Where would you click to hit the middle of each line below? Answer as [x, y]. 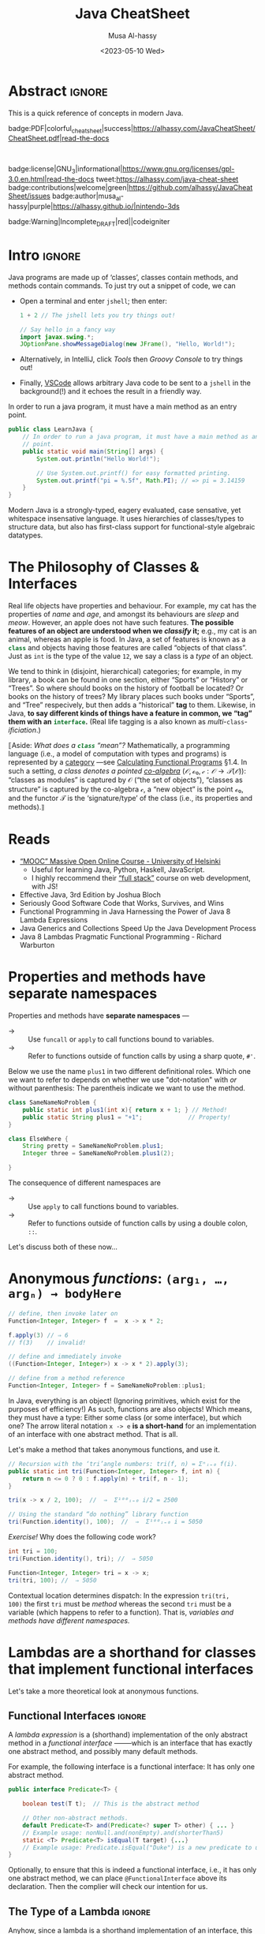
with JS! [45, 887]
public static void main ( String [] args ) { [93, 451]
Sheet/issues [30, 196]
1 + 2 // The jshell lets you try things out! [97, 315]
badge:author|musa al [86, 197]
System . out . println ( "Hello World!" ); [98, 458]
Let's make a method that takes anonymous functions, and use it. [114, 1450]
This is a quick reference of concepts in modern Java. [96, 113]
